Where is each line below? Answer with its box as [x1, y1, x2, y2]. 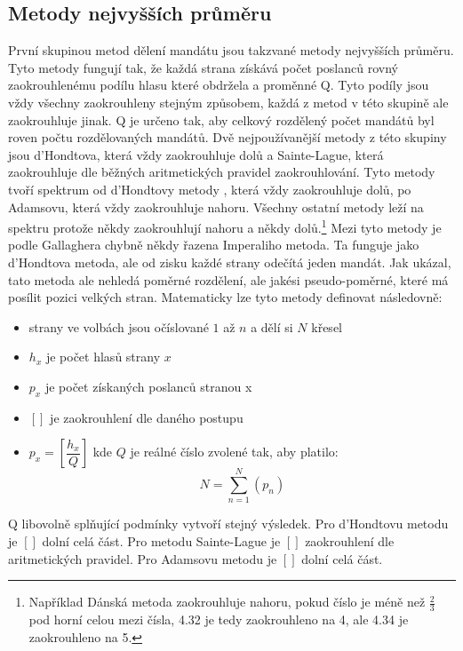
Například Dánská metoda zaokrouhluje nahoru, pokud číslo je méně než [28, 592, 426, 611]
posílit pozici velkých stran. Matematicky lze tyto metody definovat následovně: [8, 288, 443, 306]
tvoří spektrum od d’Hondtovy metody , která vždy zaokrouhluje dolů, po [8, 179, 411, 198]
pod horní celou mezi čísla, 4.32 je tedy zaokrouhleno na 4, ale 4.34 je [28, 610, 409, 629]
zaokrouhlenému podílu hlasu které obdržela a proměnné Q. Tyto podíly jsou [8, 75, 429, 94]
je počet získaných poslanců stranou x [44, 377, 252, 395]
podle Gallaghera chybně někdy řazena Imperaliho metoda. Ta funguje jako [8, 235, 419, 254]
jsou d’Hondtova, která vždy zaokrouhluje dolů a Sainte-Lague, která [8, 145, 384, 163]
